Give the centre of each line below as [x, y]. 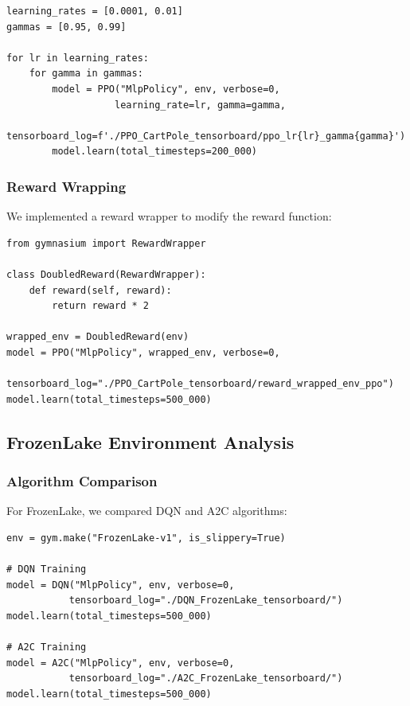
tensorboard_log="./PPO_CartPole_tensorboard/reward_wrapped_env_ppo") [200, 384]
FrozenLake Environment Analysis [150, 441]
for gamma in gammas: [86, 74]
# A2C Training [47, 647]
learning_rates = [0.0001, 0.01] [95, 11]
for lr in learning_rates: [78, 58]
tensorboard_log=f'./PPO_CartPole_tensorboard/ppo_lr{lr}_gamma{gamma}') [206, 136]
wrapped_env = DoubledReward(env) [98, 337]
